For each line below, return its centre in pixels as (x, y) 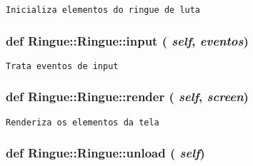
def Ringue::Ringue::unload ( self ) (105, 153)
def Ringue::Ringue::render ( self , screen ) (127, 97)
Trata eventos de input (62, 66)
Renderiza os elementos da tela (83, 122)
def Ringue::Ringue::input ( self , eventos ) (127, 40)
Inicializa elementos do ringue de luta (103, 10)
